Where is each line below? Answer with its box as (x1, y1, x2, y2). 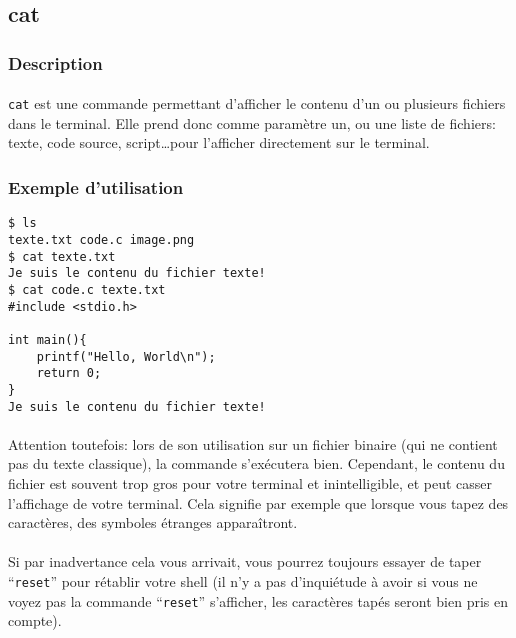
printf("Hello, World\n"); (36, 349, 216, 364)
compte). (8, 610, 62, 631)
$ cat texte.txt (8, 249, 116, 264)
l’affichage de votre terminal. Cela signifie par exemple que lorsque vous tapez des (8, 492, 509, 513)
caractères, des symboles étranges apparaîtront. (8, 512, 298, 533)
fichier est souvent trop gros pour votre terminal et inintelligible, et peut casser (8, 472, 493, 493)
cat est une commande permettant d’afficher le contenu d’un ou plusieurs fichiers (8, 93, 506, 114)
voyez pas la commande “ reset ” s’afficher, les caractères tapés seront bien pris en (8, 590, 508, 611)
